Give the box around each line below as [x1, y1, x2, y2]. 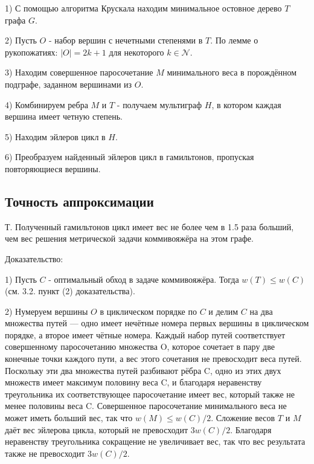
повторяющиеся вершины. [5, 162, 101, 175]
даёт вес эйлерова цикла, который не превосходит [5, 423, 188, 436]
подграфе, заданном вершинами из [5, 77, 132, 90]
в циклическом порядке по [100, 304, 197, 317]
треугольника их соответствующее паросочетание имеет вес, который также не [5, 387, 295, 400]
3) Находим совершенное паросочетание [5, 66, 153, 79]
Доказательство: [5, 252, 63, 265]
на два [249, 304, 273, 317]
